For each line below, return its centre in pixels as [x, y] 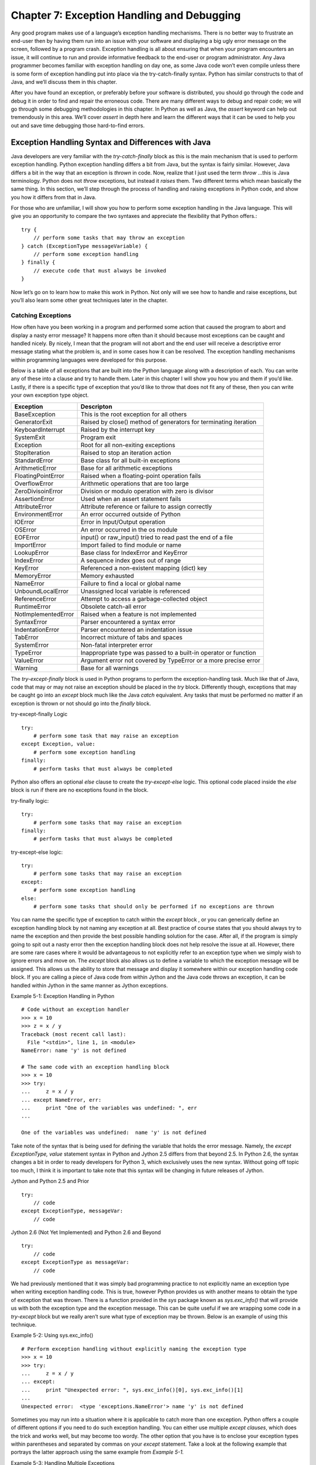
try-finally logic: [30, 800]
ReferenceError [35, 599]
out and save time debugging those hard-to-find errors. [78, 125]
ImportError [30, 545]
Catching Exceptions [41, 315]
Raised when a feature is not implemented [138, 614]
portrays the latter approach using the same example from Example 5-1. [97, 1452]
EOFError [27, 537]
